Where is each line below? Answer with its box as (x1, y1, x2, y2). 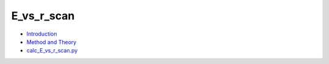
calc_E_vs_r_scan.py (26, 47, 78, 54)
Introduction (26, 30, 57, 37)
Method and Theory (26, 38, 77, 45)
